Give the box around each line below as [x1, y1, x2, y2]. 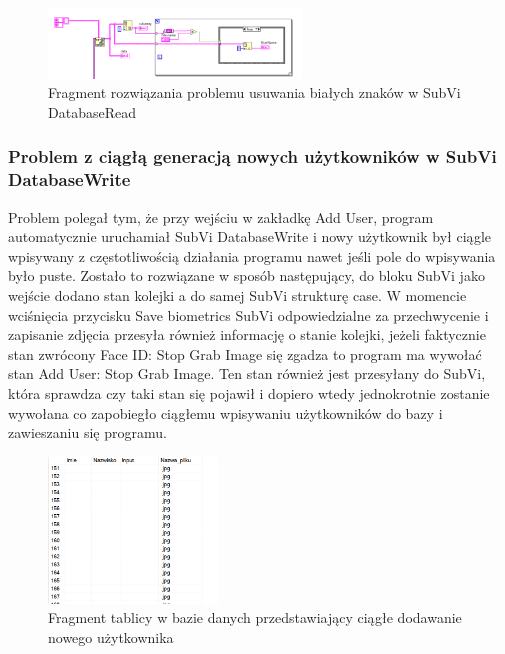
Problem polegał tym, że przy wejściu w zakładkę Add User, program [8, 206, 434, 227]
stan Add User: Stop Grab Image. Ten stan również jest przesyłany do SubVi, [8, 363, 486, 384]
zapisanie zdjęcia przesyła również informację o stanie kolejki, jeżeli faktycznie [8, 324, 486, 345]
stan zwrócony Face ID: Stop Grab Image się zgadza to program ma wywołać [8, 343, 482, 364]
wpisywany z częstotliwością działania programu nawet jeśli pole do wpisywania [8, 245, 496, 266]
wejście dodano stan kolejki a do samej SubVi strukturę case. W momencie [8, 284, 467, 305]
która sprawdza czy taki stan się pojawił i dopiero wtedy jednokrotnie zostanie [8, 382, 490, 403]
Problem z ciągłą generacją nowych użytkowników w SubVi [8, 144, 497, 169]
